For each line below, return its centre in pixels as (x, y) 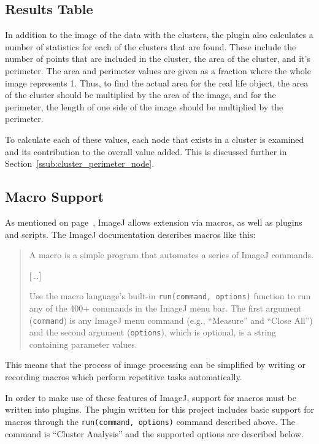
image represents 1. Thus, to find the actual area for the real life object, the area (157, 82)
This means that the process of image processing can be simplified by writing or (155, 365)
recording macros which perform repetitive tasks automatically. (124, 377)
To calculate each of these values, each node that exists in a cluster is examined (155, 139)
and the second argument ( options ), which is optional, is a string (152, 332)
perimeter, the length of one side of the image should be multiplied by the (144, 106)
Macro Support (55, 197)
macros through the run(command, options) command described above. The (150, 421)
